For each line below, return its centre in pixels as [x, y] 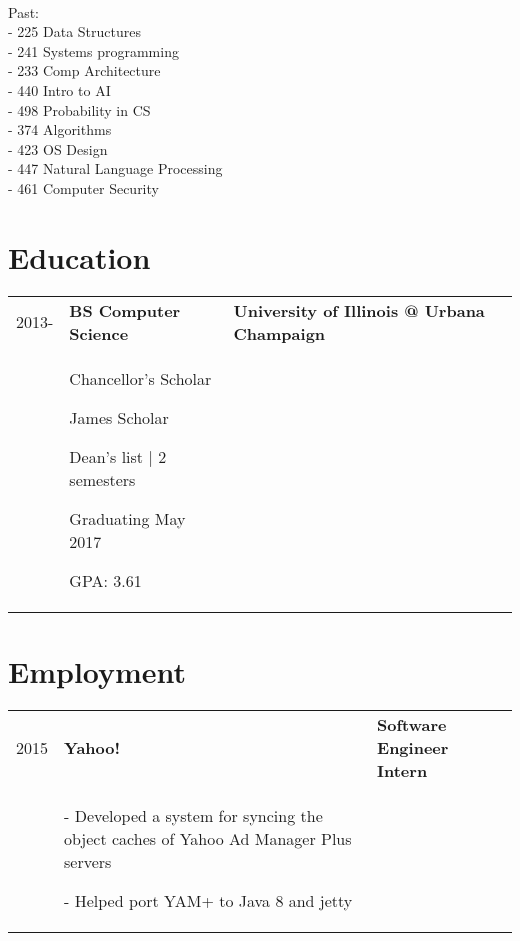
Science [99, 333]
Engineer [413, 747]
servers [88, 861]
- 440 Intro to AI [59, 89]
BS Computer [125, 310]
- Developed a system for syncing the [193, 815]
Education [79, 256]
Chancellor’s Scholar [140, 378]
